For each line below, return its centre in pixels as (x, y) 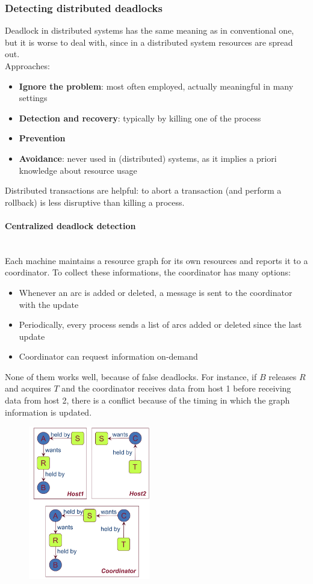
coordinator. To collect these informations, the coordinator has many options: (148, 272)
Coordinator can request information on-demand (108, 356)
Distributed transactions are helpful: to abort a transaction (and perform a (143, 190)
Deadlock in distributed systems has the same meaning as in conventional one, (150, 30)
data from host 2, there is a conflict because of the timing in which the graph (147, 400)
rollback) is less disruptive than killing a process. (95, 202)
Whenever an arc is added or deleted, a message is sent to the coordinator (156, 292)
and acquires (28, 388)
